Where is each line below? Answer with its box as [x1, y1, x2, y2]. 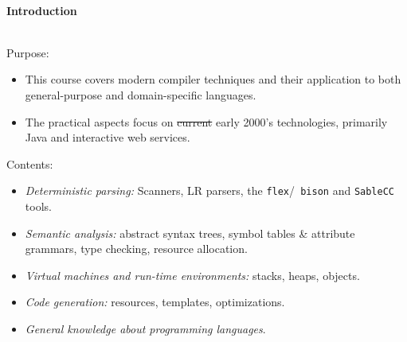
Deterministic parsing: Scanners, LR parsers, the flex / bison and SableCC [25, 182, 394, 199]
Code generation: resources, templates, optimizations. [25, 293, 285, 310]
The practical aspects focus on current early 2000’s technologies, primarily [25, 113, 388, 130]
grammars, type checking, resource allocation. [25, 240, 248, 257]
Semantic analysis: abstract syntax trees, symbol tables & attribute [25, 224, 355, 241]
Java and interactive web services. [25, 129, 190, 146]
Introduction [6, 2, 77, 18]
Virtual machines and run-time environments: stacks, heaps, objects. [25, 266, 360, 283]
